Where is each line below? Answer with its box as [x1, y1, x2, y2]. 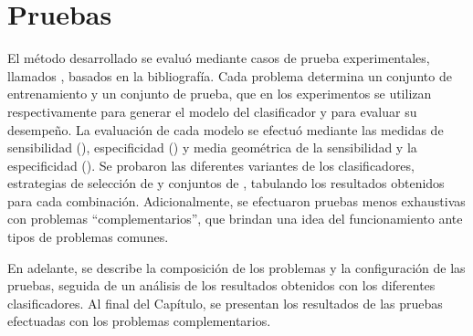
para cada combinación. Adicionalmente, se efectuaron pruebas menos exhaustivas [7, 191, 466, 210]
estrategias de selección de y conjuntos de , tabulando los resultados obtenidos [7, 173, 445, 193]
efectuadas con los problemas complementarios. [7, 311, 271, 331]
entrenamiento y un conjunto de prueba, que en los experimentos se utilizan [7, 84, 432, 103]
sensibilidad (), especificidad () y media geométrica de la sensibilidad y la [7, 138, 417, 157]
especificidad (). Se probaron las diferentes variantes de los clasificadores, [7, 155, 415, 174]
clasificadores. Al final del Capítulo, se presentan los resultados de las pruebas [7, 293, 443, 312]
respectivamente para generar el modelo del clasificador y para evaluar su [7, 101, 417, 121]
